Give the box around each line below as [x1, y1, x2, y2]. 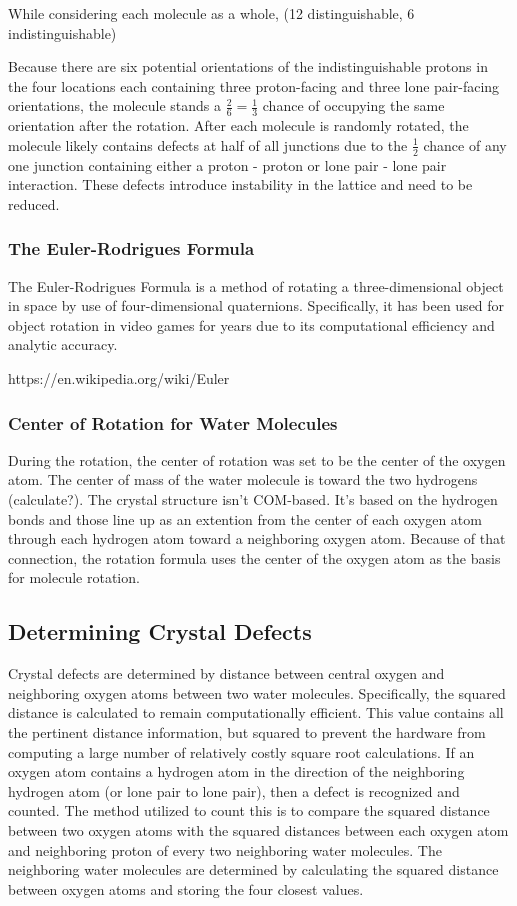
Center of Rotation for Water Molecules [8, 410, 338, 435]
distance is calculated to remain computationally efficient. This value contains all [8, 702, 504, 723]
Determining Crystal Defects [8, 616, 312, 647]
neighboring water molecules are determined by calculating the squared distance [8, 859, 499, 880]
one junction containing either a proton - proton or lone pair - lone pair [8, 154, 447, 175]
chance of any [423, 134, 507, 155]
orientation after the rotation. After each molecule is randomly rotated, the [8, 115, 469, 136]
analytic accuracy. [8, 334, 118, 355]
